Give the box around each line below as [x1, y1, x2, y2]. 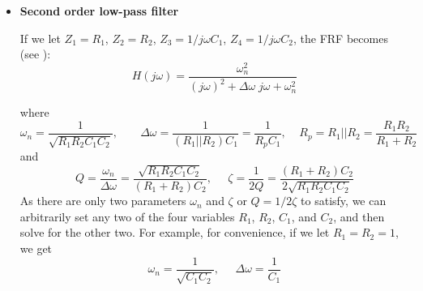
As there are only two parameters [19, 192, 186, 209]
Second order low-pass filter [19, 2, 179, 19]
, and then [333, 208, 385, 225]
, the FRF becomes [293, 29, 388, 46]
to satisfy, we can [301, 192, 387, 209]
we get [19, 239, 53, 256]
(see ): [19, 45, 51, 62]
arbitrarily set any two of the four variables [19, 208, 235, 225]
